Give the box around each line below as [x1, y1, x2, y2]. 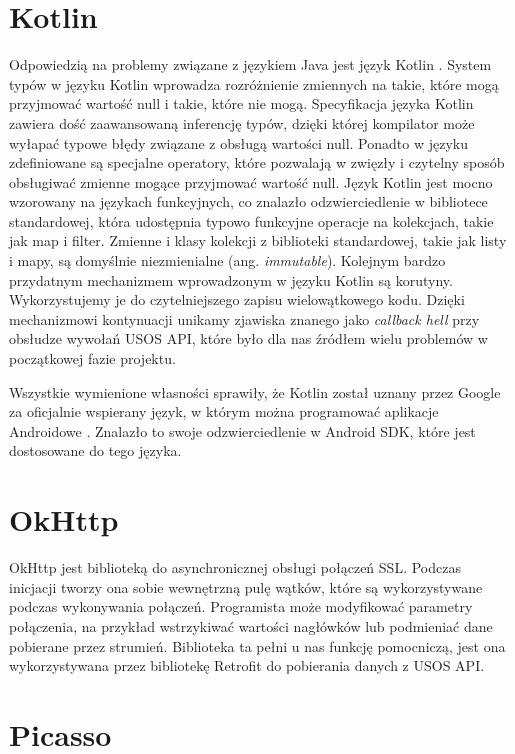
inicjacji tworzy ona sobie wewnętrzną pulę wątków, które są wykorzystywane [9, 576, 483, 597]
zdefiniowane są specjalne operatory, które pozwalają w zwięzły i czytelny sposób [9, 152, 505, 173]
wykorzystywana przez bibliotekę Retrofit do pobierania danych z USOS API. [9, 655, 485, 676]
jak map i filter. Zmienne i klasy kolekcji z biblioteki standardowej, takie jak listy [9, 230, 507, 251]
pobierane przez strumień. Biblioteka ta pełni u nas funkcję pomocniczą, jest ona [9, 635, 506, 656]
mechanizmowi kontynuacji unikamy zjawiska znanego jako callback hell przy [9, 308, 480, 329]
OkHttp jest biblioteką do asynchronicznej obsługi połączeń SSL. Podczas [9, 557, 461, 578]
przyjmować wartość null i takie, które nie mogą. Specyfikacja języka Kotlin [9, 93, 474, 114]
